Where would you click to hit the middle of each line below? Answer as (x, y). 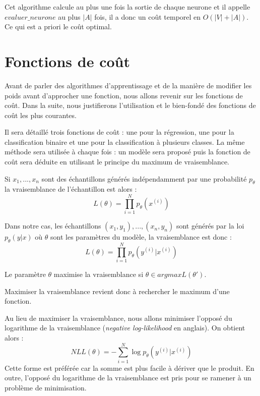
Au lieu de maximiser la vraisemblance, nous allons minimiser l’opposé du (118, 318)
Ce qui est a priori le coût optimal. (58, 26)
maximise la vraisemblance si (99, 274)
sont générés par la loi (210, 226)
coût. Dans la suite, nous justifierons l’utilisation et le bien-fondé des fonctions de (130, 105)
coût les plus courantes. (41, 115)
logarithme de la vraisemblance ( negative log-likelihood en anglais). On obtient (125, 328)
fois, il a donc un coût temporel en (148, 16)
